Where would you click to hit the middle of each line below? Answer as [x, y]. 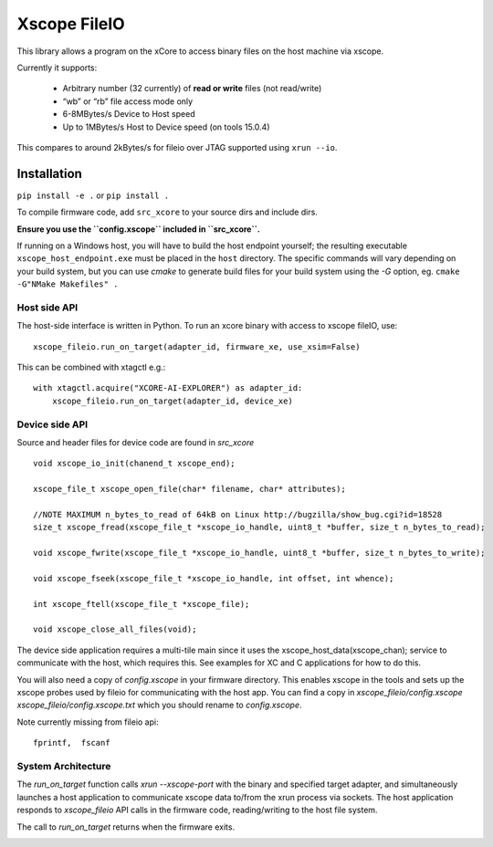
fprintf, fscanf [72, 743]
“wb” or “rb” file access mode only [128, 101]
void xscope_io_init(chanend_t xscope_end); [135, 464]
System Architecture [64, 766]
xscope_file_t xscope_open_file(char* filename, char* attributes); [189, 489]
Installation [49, 173]
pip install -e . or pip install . [93, 195]
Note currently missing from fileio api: [88, 722]
